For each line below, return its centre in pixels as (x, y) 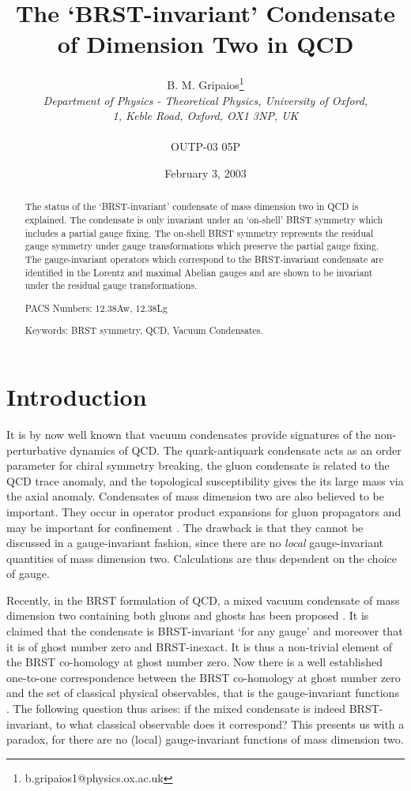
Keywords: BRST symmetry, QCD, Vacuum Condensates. (144, 330)
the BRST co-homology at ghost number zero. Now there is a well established (194, 662)
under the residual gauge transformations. (111, 285)
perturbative (36, 450)
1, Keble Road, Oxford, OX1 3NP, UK (205, 116)
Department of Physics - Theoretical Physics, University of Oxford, (205, 100)
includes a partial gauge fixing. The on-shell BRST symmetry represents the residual (199, 232)
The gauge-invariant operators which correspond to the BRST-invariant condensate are (204, 259)
